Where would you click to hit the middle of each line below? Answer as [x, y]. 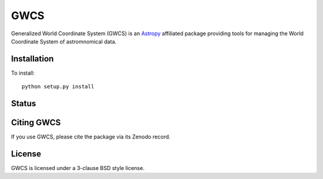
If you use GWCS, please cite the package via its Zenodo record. [91, 137]
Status [24, 104]
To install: [23, 73]
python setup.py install [58, 87]
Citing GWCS [36, 123]
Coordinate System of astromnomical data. [64, 41]
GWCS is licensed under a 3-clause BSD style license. [78, 168]
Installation [32, 59]
